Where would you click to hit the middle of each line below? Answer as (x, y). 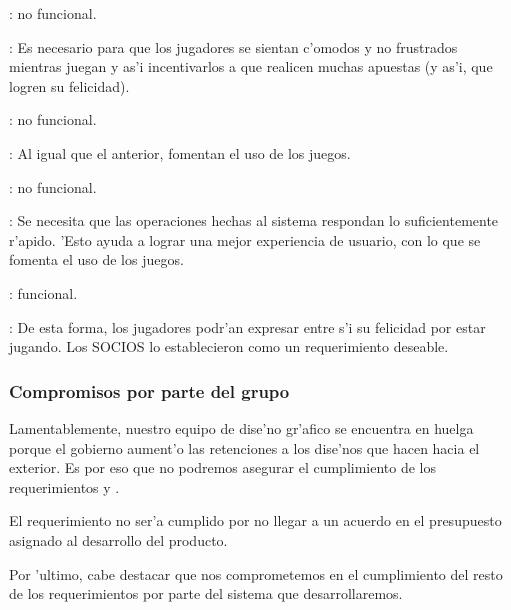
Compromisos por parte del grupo (149, 390)
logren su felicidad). (69, 85)
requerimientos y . (64, 486)
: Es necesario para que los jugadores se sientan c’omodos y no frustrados (233, 46)
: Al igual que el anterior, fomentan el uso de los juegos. (180, 152)
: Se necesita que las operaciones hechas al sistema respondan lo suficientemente (254, 220)
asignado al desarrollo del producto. (118, 539)
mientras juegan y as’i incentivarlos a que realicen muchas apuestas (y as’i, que (251, 66)
